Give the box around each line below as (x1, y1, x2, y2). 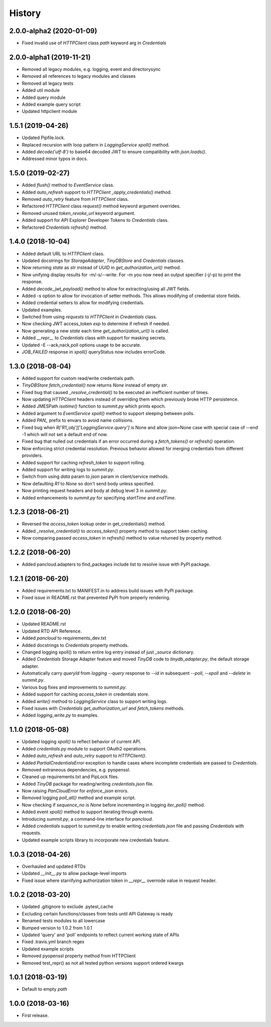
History (9, 8, 41, 19)
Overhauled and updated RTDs (22, 863, 86, 869)
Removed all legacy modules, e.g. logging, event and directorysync (22, 66, 161, 72)
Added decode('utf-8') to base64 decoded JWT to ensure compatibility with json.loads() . (22, 149, 207, 155)
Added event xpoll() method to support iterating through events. (22, 809, 154, 815)
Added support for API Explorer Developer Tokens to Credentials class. (22, 217, 169, 223)
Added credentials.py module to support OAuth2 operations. (22, 745, 147, 751)
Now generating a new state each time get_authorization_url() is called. (22, 328, 170, 334)
